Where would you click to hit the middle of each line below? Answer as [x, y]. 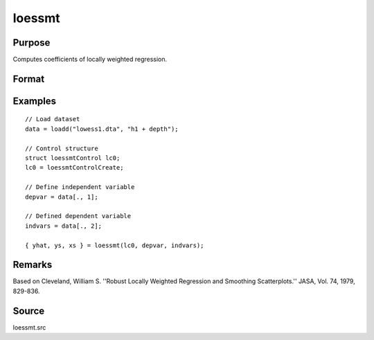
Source [29, 311]
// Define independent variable [80, 187]
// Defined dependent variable [78, 216]
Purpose [32, 43]
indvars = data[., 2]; [64, 226]
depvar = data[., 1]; [62, 197]
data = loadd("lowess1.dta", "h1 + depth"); [102, 129]
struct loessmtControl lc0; [73, 158]
